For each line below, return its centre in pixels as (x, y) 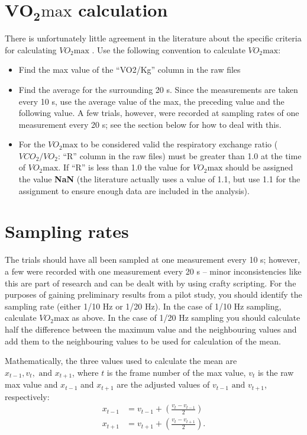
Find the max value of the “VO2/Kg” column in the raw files (130, 70)
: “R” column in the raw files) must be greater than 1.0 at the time (180, 155)
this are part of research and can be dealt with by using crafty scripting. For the (151, 283)
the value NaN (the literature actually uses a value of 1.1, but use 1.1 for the (159, 179)
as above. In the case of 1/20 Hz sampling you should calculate (186, 318)
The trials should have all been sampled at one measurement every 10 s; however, (153, 260)
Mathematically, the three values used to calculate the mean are (121, 361)
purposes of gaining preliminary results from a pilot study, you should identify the (153, 294)
